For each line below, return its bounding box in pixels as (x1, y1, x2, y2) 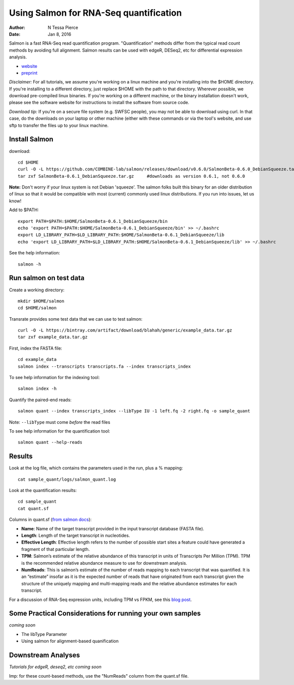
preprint (21, 70, 38, 76)
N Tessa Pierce (48, 25, 78, 30)
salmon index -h (18, 386, 57, 391)
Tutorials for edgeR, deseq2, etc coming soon (9, 664, 101, 670)
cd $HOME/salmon (18, 305, 57, 311)
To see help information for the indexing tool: (9, 375, 100, 381)
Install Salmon (9, 135, 53, 143)
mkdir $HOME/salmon (18, 298, 65, 304)
